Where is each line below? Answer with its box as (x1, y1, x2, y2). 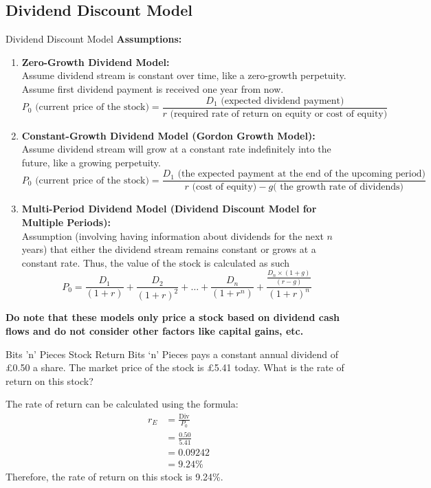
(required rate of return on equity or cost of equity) (170, 109, 388, 119)
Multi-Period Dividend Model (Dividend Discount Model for (21, 201, 317, 216)
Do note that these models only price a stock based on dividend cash (5, 310, 340, 324)
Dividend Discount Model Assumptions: (5, 32, 182, 46)
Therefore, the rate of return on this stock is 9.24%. (5, 469, 223, 483)
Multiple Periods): (21, 215, 111, 230)
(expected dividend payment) (221, 96, 344, 106)
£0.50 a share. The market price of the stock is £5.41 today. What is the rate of (5, 360, 344, 375)
